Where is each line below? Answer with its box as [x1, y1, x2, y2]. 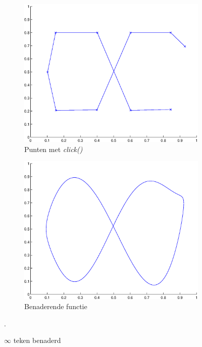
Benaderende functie [24, 301, 87, 311]
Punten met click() [24, 143, 83, 154]
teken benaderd [13, 335, 61, 345]
